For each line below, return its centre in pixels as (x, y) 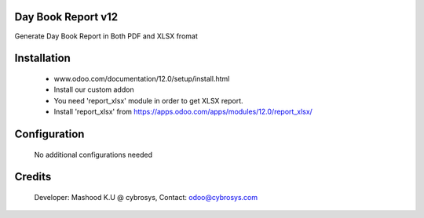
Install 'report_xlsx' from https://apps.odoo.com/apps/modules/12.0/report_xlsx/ (183, 112)
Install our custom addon (94, 89)
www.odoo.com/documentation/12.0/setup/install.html (142, 78)
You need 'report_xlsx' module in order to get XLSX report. (148, 100)
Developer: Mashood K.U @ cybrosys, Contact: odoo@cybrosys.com (146, 197)
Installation (42, 58)
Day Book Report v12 (66, 17)
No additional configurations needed (93, 154)
